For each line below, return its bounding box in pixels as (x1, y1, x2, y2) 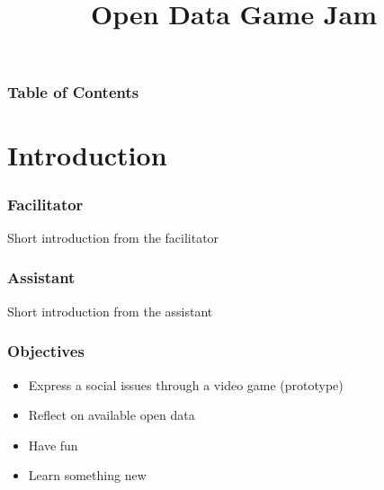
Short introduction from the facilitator (7, 227, 219, 246)
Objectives (7, 340, 85, 362)
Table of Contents (7, 81, 139, 103)
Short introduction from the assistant (7, 301, 213, 320)
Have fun (28, 435, 78, 454)
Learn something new (28, 466, 147, 485)
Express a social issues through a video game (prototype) (28, 375, 344, 394)
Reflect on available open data (28, 405, 195, 424)
